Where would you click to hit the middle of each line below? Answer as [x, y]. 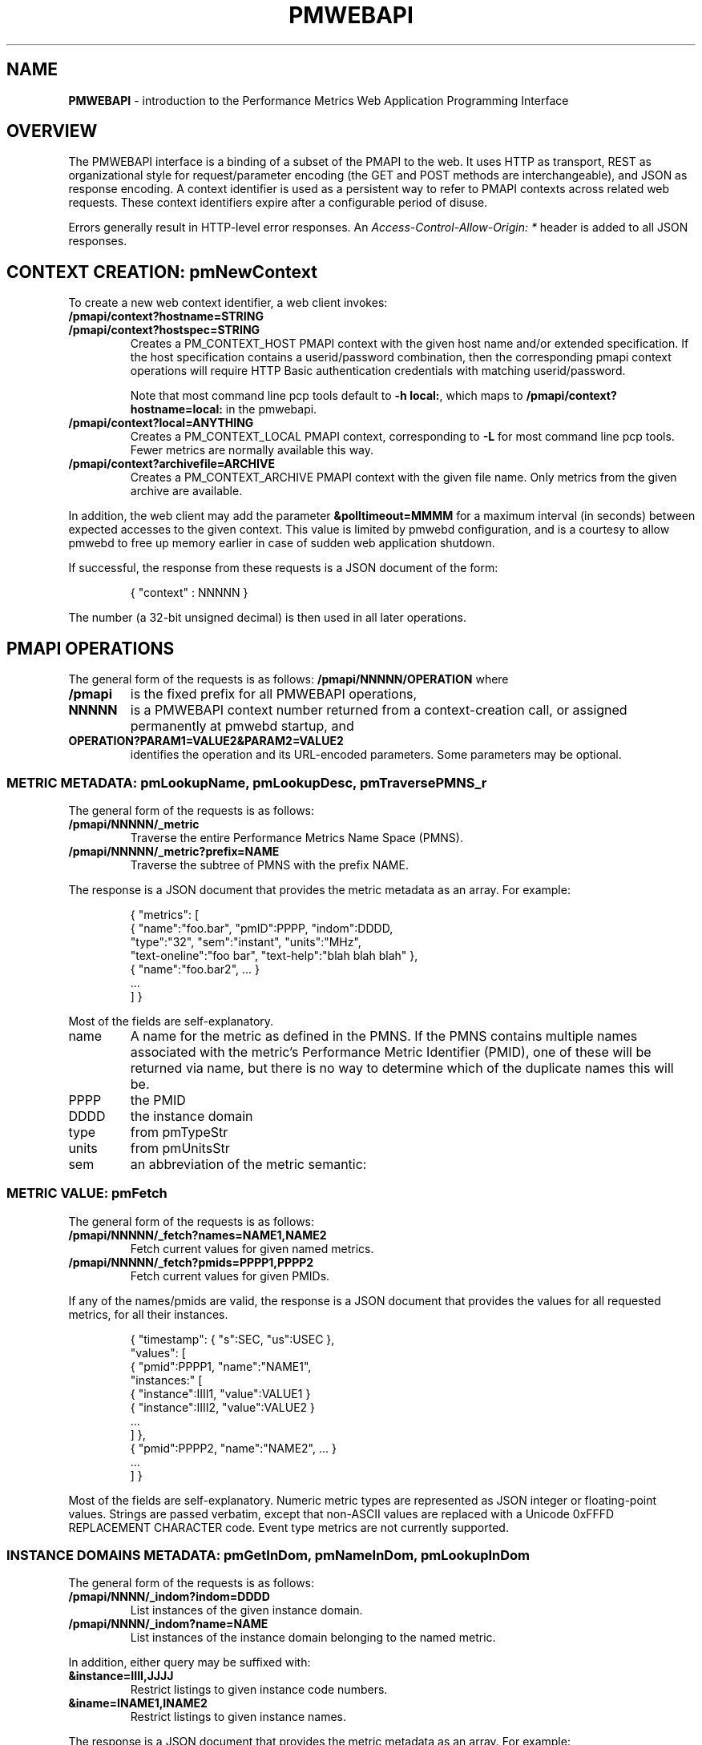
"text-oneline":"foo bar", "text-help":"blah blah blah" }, [274, 955]
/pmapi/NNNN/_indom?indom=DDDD [169, 1597]
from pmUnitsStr [180, 1148]
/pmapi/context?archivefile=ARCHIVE [171, 464]
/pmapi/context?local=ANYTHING [161, 423]
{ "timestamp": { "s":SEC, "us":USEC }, [232, 1339]
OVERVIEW [52, 131]
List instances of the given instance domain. [246, 1610]
